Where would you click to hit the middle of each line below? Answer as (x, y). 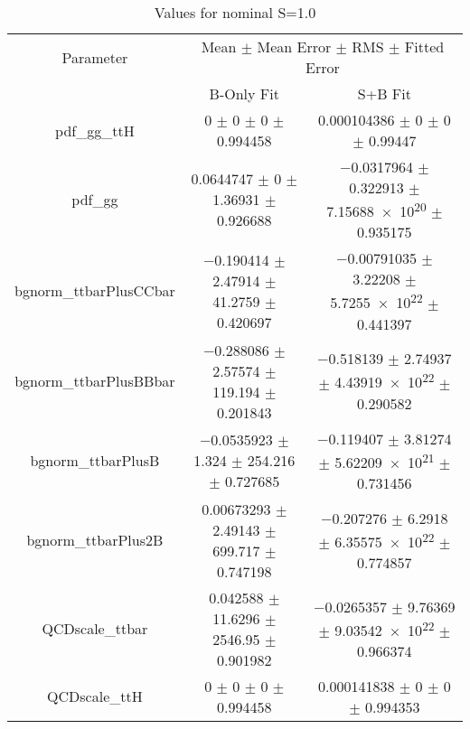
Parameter (95, 57)
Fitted (424, 47)
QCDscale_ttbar (95, 629)
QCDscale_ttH (95, 696)
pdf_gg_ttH (95, 130)
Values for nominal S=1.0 (235, 12)
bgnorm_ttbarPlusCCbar (95, 291)
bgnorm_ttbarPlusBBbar (95, 381)
